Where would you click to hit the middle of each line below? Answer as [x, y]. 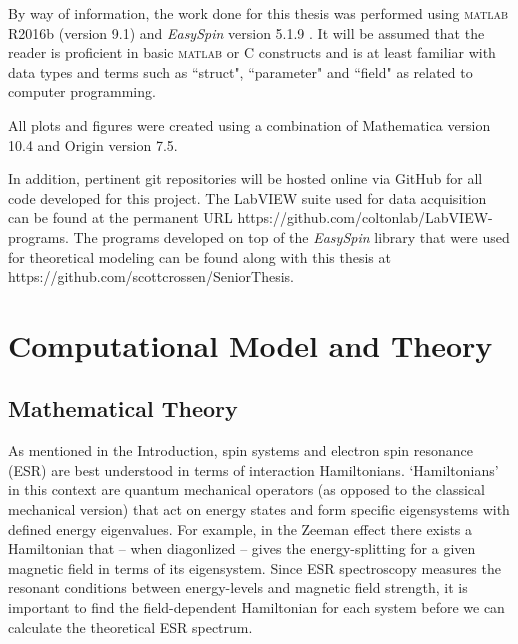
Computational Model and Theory [250, 344]
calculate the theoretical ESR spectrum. [130, 626]
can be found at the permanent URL [120, 217]
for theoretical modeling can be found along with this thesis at [199, 256]
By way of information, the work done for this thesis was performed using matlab [258, 13]
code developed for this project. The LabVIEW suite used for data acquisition [247, 197]
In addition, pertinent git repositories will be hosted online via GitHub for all [245, 178]
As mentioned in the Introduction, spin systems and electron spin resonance [240, 450]
